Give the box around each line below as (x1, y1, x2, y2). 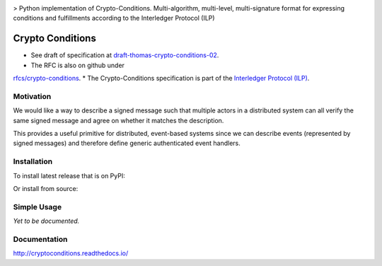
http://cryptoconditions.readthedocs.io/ (13, 249, 129, 258)
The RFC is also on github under (30, 61, 125, 69)
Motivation (13, 91, 52, 101)
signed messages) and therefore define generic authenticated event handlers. (13, 139, 241, 148)
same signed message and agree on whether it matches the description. (13, 116, 224, 125)
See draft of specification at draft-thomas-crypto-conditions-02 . (30, 51, 219, 59)
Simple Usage (13, 202, 62, 212)
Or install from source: (13, 184, 79, 192)
